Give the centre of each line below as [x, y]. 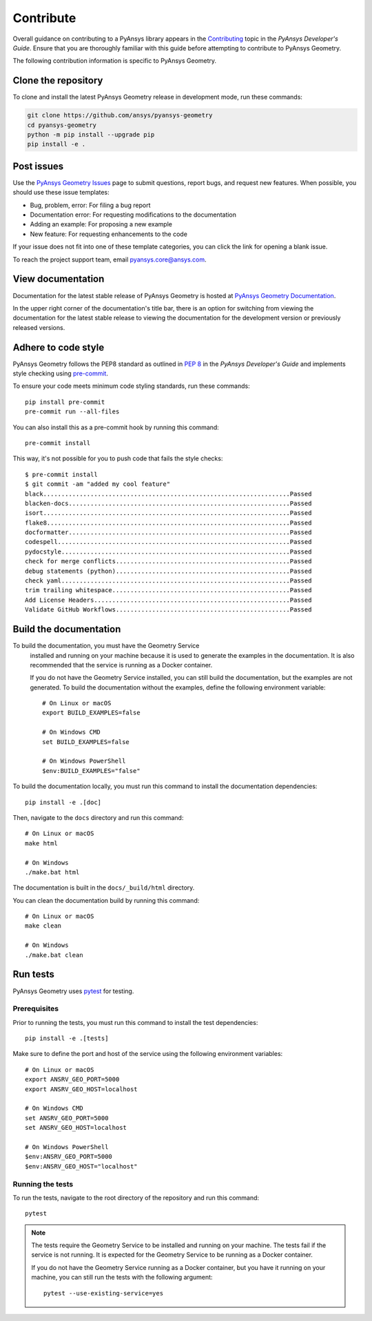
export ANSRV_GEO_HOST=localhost [81, 1089]
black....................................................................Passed [168, 494]
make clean [43, 926]
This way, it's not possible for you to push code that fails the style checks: [118, 458]
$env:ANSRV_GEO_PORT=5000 [69, 1157]
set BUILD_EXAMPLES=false [86, 742]
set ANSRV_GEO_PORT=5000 [67, 1118]
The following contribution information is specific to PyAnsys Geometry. [115, 61]
